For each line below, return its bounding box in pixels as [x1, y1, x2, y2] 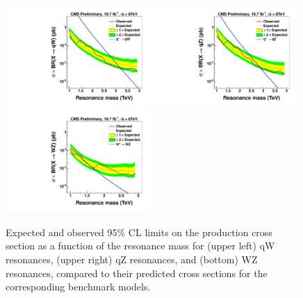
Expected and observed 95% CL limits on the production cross [6, 224, 272, 239]
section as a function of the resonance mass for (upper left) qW [6, 238, 275, 253]
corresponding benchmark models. [6, 279, 151, 294]
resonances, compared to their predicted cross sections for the [6, 265, 268, 280]
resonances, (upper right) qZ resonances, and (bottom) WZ [6, 252, 258, 266]
